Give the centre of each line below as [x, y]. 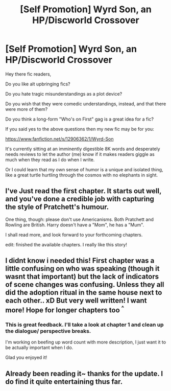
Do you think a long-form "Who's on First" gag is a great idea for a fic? [80, 119]
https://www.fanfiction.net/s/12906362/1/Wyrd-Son [59, 139]
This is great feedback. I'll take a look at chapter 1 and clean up [85, 325]
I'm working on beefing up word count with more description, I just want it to [86, 342]
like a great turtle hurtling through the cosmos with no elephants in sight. [82, 175]
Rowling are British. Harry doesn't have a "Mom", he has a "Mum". [75, 225]
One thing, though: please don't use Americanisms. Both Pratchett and [80, 219]
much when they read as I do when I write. [50, 159]
